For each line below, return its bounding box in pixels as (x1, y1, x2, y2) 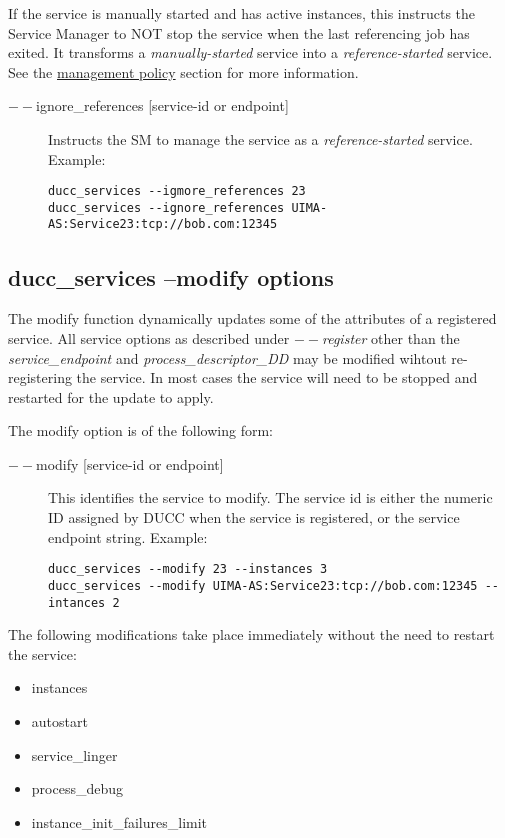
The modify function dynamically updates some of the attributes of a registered (8, 308, 497, 329)
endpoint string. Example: (48, 526, 208, 547)
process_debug (31, 778, 123, 799)
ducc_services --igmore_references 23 (48, 184, 306, 199)
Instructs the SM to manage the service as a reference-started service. (48, 128, 473, 149)
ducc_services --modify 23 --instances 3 (48, 562, 328, 577)
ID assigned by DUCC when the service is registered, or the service (48, 507, 460, 528)
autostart (31, 711, 88, 732)
